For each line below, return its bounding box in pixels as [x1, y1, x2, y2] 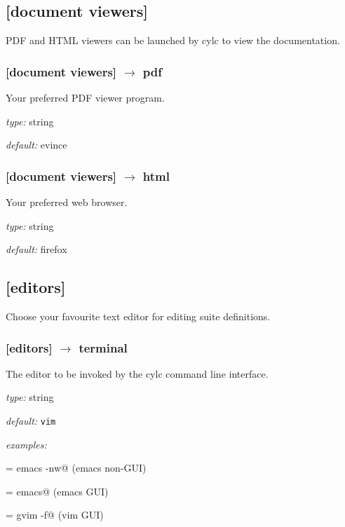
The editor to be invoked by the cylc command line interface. [6, 366, 269, 381]
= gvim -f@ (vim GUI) [6, 507, 104, 522]
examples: [6, 437, 47, 451]
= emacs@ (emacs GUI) [6, 484, 109, 498]
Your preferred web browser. [6, 195, 128, 210]
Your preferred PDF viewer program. [6, 90, 165, 105]
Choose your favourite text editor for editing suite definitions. [6, 309, 271, 323]
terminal [79, 338, 128, 356]
